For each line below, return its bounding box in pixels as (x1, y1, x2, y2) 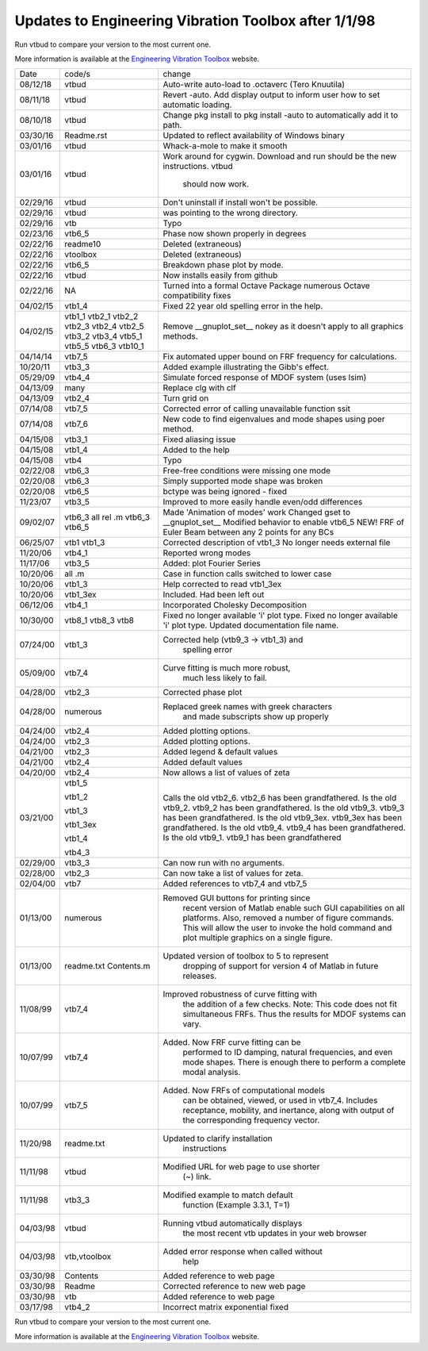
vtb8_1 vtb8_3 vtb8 (64, 615, 135, 626)
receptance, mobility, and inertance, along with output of (182, 1105, 395, 1116)
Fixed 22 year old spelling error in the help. (162, 301, 323, 312)
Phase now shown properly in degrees (162, 228, 307, 240)
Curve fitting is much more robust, (162, 662, 291, 674)
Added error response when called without (162, 1246, 323, 1257)
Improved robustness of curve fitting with (162, 988, 317, 1000)
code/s (64, 68, 91, 79)
